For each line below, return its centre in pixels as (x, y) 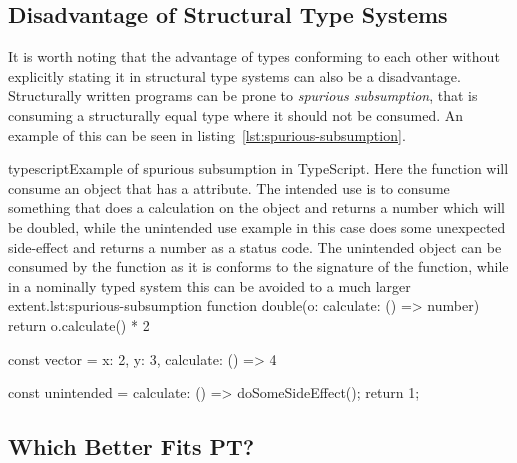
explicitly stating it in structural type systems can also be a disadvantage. (234, 75)
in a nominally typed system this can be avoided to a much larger (209, 285)
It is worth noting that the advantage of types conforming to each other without (254, 56)
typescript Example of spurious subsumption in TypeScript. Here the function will (258, 168)
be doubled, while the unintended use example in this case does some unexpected (257, 226)
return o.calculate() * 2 (79, 324)
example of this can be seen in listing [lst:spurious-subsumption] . (207, 134)
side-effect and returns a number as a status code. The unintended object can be (255, 246)
